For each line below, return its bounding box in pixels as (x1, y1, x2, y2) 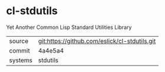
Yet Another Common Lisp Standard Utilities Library (6, 24, 132, 31)
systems (9, 56, 33, 64)
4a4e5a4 (38, 46, 64, 54)
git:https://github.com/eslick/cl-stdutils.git (38, 37, 156, 45)
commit (9, 46, 30, 54)
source (9, 37, 28, 45)
